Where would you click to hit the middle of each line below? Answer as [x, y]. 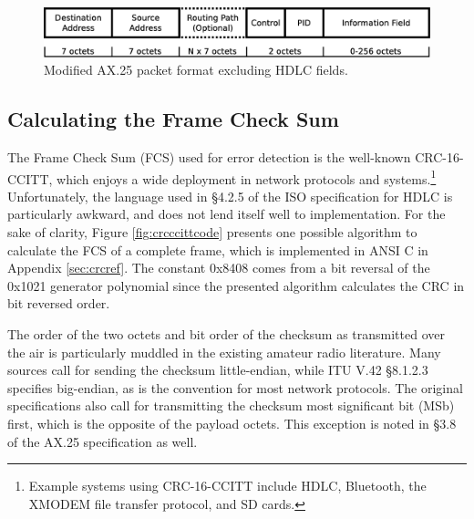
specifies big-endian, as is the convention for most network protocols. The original [235, 387]
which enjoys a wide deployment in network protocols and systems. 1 [247, 177]
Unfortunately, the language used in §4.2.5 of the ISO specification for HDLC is [230, 196]
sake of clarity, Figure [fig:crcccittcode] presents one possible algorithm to [212, 232]
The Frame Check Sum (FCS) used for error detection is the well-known [209, 157]
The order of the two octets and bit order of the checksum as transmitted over [226, 334]
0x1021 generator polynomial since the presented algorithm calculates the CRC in [236, 285]
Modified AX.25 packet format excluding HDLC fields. [196, 70]
